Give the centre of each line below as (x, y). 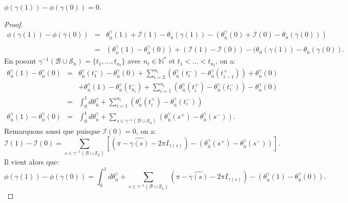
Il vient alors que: (32, 162)
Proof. (14, 24)
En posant (20, 61)
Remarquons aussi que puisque (52, 131)
